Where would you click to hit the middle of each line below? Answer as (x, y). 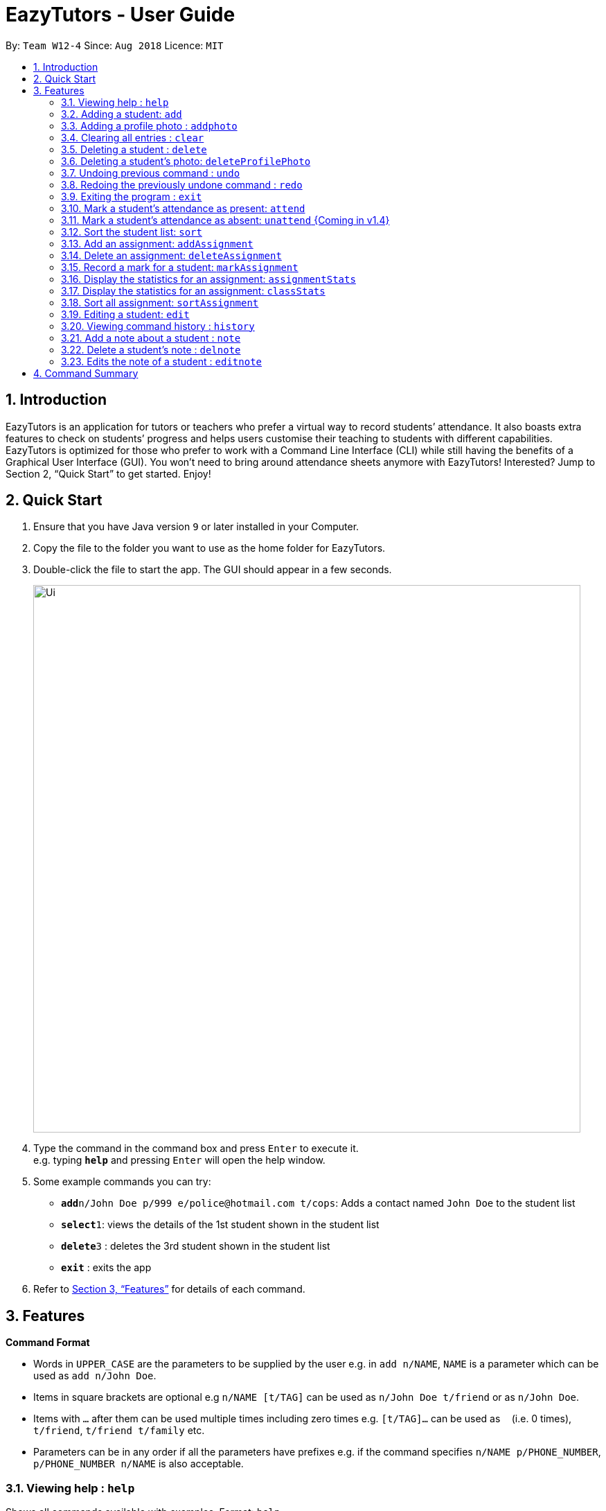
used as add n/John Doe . (95, 1376)
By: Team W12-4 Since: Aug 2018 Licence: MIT (115, 45)
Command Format (48, 1343)
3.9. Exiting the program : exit (132, 196)
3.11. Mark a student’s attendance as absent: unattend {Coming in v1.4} (225, 220)
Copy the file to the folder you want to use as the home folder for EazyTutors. (210, 548)
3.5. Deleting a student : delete (134, 149)
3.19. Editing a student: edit (125, 314)
